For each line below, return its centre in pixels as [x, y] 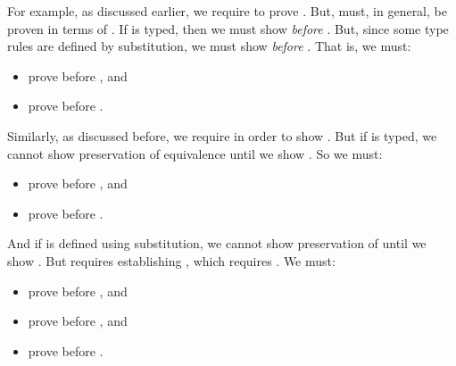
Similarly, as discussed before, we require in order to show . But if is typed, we [222, 135]
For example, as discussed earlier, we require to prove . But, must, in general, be [227, 11]
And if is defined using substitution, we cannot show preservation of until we [217, 243]
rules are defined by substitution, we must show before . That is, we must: [209, 46]
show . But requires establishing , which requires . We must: [171, 260]
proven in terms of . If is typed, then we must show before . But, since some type [228, 28]
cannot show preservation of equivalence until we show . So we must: [195, 153]
